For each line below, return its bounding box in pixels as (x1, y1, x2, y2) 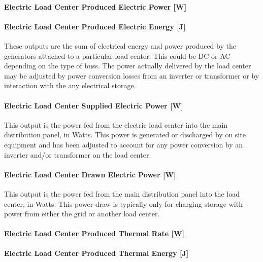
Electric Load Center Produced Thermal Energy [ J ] (4, 248, 189, 258)
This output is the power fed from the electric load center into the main (4, 119, 228, 130)
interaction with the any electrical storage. (4, 80, 136, 91)
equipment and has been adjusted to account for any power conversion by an (4, 139, 243, 149)
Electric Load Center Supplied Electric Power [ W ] (4, 100, 183, 110)
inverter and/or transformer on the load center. (4, 149, 151, 160)
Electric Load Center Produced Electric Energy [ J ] (4, 21, 186, 31)
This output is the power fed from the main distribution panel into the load (4, 188, 240, 199)
